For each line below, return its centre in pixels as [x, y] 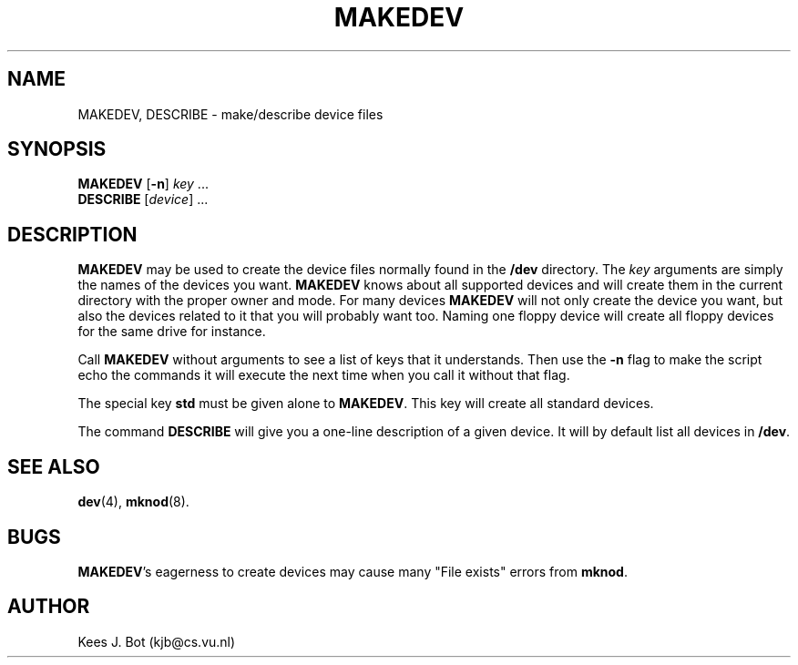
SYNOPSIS [57, 149]
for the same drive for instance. [172, 332]
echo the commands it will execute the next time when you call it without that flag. [324, 375]
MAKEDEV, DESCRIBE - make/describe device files [230, 114]
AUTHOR [49, 607]
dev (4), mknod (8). [133, 502]
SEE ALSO [54, 466]
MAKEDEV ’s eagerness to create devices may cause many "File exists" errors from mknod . [353, 571]
